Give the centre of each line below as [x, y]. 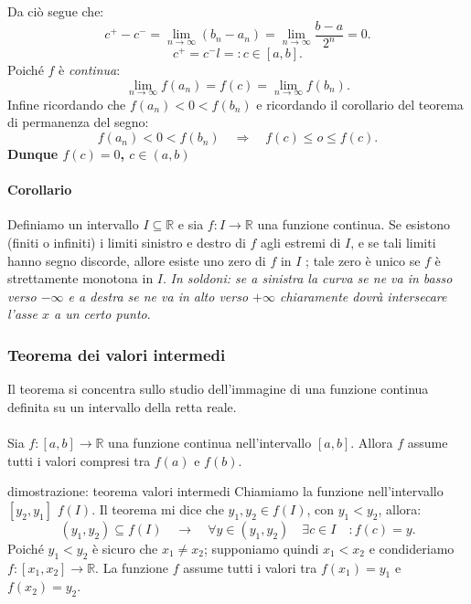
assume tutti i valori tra [250, 567]
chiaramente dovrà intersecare [363, 296]
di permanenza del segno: [78, 122]
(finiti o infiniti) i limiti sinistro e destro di [127, 243]
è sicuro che [125, 548]
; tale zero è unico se [363, 260]
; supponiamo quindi [261, 548]
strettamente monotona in [80, 278]
